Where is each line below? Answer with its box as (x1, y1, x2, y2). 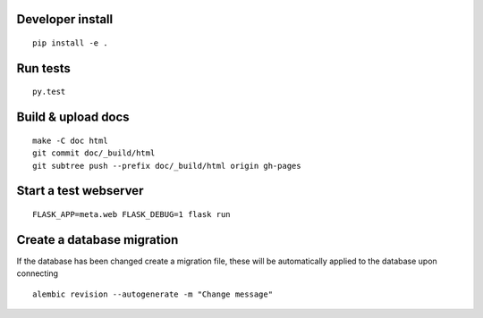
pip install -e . (32, 38, 108, 48)
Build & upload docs (16, 110, 130, 125)
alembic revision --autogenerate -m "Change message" (32, 289, 273, 299)
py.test (32, 87, 66, 97)
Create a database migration (16, 232, 179, 247)
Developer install (16, 12, 114, 27)
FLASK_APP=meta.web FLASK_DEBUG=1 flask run (32, 210, 232, 220)
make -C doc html (32, 135, 108, 146)
